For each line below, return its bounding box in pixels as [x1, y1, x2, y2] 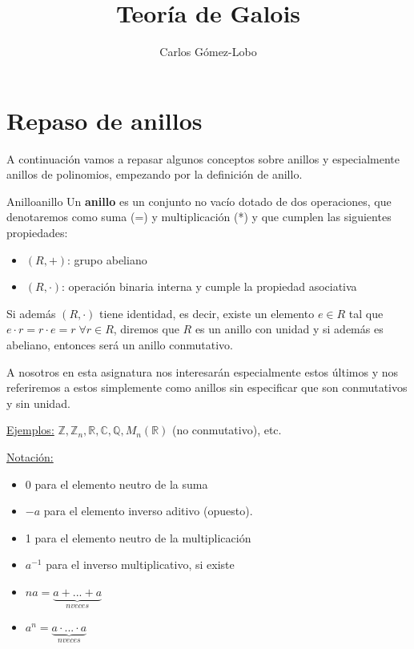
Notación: [6, 448, 54, 465]
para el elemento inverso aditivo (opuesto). [43, 502, 253, 519]
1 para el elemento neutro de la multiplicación [25, 529, 251, 546]
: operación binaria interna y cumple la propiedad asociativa [62, 278, 357, 295]
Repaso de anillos [6, 103, 203, 136]
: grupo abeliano [67, 251, 147, 268]
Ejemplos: [6, 421, 54, 438]
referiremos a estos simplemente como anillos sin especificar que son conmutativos [6, 379, 408, 396]
